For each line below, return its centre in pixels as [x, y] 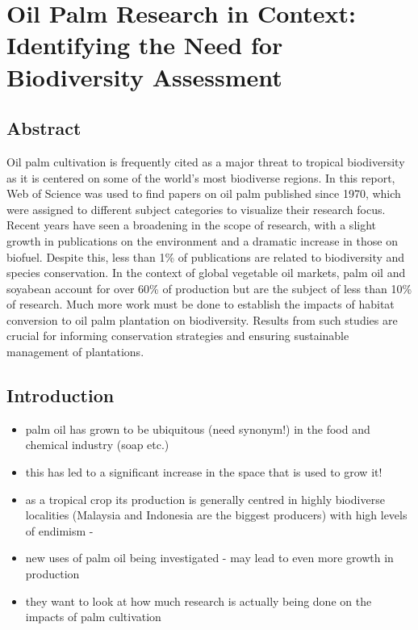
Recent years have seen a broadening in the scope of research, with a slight [192, 225]
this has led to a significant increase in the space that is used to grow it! [204, 472]
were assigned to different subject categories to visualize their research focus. [196, 209]
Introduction [61, 395]
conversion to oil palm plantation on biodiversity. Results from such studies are [202, 319]
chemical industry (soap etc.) [97, 445]
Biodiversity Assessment [144, 76]
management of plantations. [75, 352]
